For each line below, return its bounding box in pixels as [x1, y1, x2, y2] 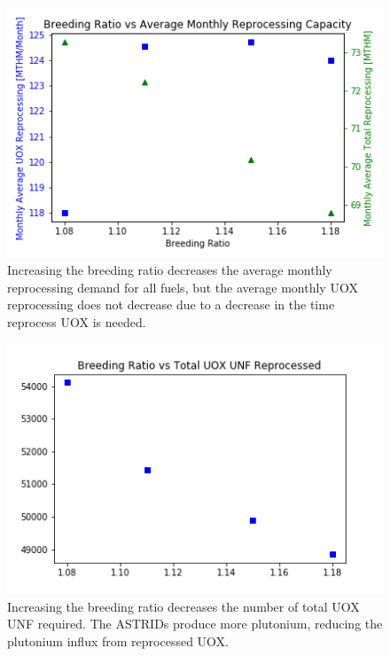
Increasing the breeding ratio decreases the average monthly [7, 261, 332, 279]
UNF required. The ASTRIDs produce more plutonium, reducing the [7, 614, 383, 633]
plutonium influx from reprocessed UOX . [7, 632, 229, 651]
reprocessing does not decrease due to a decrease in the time [7, 295, 335, 314]
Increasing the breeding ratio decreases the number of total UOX [7, 597, 360, 615]
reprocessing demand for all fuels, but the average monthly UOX [7, 277, 358, 296]
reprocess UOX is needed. [7, 313, 146, 332]
